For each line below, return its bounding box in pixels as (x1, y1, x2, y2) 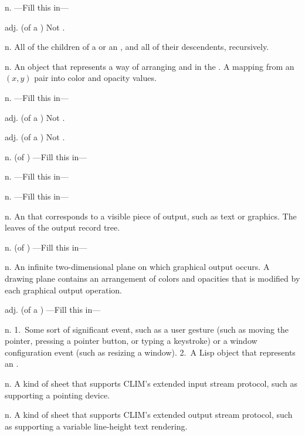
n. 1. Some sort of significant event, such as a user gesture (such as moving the (5, 323, 289, 335)
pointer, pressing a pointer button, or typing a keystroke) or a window (5, 334, 257, 347)
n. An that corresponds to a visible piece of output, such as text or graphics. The (5, 209, 297, 222)
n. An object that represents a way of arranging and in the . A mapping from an (5, 60, 294, 72)
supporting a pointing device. (5, 388, 110, 401)
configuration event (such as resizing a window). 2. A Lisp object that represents (5, 346, 296, 358)
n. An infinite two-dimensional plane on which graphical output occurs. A (5, 261, 270, 273)
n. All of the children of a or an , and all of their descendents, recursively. (5, 40, 269, 53)
